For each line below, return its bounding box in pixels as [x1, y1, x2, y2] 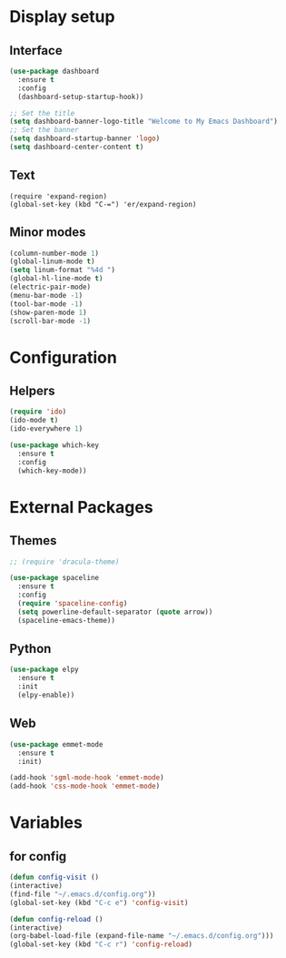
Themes [9, 533, 57, 548]
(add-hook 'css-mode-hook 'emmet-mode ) [9, 781, 161, 791]
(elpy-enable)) [17, 690, 75, 700]
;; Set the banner [9, 126, 79, 135]
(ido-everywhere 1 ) [9, 424, 84, 433]
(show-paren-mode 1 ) [9, 308, 88, 317]
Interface [9, 43, 63, 58]
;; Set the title [9, 108, 75, 117]
